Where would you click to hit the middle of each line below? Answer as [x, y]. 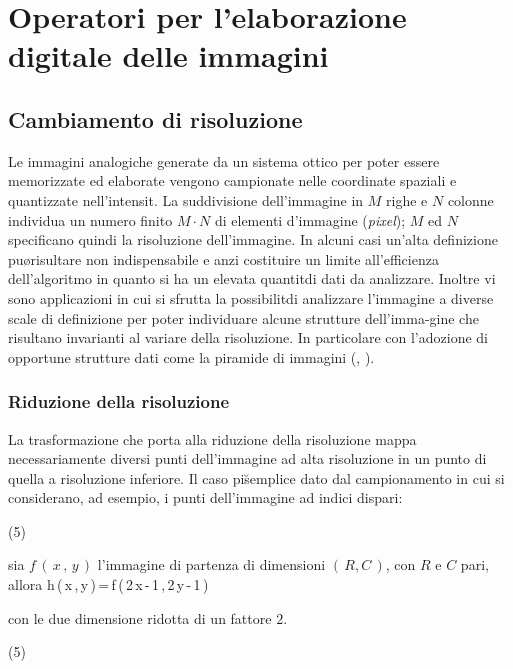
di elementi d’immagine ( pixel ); [310, 219]
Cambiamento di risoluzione [155, 118]
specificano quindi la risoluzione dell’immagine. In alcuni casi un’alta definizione [253, 239]
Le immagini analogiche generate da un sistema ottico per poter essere [224, 160]
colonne [470, 199]
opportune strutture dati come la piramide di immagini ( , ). [191, 356]
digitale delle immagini [168, 55]
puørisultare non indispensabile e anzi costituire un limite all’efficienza [223, 258]
